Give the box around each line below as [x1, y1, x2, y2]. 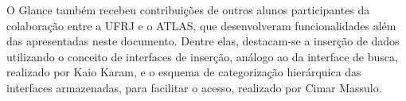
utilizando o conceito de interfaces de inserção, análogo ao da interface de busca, [6, 48, 398, 64]
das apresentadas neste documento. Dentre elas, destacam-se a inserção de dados [6, 33, 400, 49]
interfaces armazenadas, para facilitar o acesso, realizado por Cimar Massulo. [6, 79, 382, 95]
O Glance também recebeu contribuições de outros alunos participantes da [6, 2, 370, 17]
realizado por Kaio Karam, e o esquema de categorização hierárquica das [6, 64, 361, 80]
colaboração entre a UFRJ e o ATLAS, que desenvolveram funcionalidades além [6, 17, 396, 33]
